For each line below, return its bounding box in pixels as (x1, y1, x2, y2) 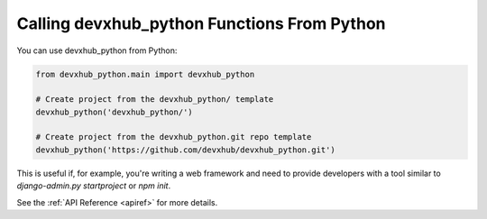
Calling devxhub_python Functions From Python (16, 14, 386, 33)
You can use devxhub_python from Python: (16, 45, 178, 56)
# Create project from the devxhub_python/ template (35, 95, 274, 105)
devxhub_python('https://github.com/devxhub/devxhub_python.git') (35, 144, 335, 155)
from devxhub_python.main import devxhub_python (35, 68, 255, 79)
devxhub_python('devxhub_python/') (35, 106, 193, 117)
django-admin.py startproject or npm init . (16, 180, 171, 191)
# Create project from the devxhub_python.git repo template (35, 132, 312, 142)
